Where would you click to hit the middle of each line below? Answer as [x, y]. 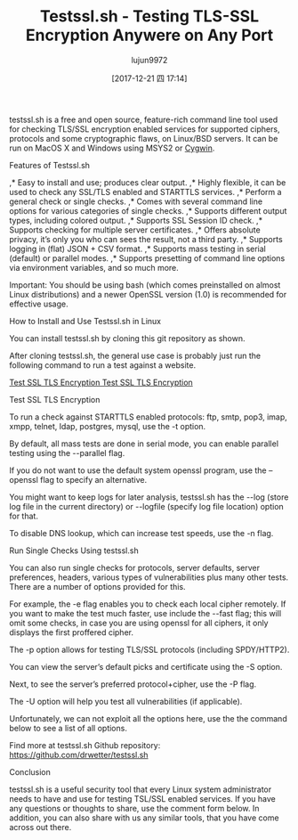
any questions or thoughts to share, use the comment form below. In [134, 808]
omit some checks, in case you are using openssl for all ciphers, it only [139, 623]
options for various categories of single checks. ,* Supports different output [148, 210]
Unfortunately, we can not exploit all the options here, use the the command [148, 718]
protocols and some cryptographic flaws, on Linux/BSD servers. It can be [144, 138]
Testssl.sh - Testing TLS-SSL [149, 16]
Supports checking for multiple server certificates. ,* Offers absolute [135, 230]
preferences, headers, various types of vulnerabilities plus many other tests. [149, 577]
